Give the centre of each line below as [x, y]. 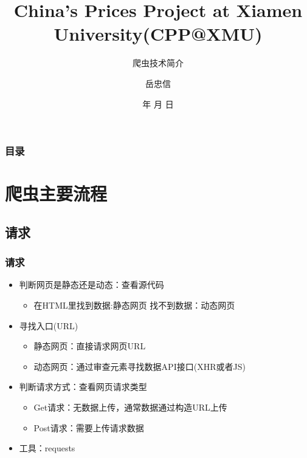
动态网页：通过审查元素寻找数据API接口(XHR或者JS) [140, 366]
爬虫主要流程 [56, 193]
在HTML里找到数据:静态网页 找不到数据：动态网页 [134, 305]
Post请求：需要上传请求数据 [89, 427]
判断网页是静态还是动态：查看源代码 [91, 285]
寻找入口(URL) [49, 325]
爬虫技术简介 [158, 63]
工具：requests [47, 448]
